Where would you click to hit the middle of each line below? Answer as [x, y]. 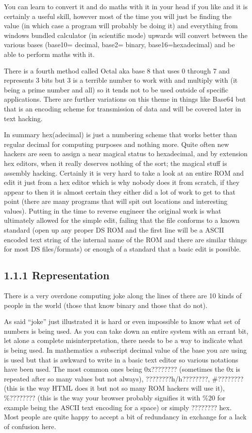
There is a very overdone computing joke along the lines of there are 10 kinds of [123, 296]
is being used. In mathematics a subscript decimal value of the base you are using [125, 350]
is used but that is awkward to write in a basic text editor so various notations [121, 359]
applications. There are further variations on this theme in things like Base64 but [125, 99]
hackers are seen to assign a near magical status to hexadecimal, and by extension [126, 153]
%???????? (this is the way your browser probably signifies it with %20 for [115, 397]
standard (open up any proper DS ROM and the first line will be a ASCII [114, 230]
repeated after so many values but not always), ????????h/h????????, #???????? [124, 378]
